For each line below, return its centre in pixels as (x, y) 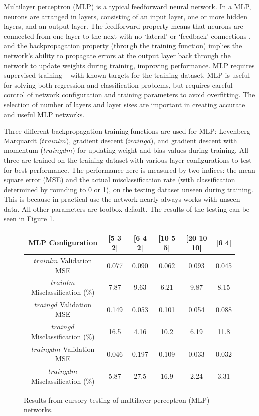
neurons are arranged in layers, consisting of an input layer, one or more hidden (126, 16)
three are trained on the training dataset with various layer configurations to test (128, 160)
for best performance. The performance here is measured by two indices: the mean (129, 170)
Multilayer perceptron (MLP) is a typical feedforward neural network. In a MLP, (128, 6)
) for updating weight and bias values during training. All (160, 150)
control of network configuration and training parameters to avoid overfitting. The (129, 94)
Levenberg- (236, 131)
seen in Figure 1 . (29, 218)
